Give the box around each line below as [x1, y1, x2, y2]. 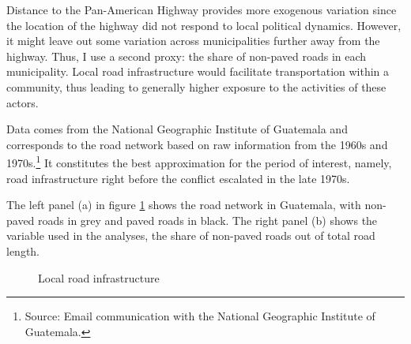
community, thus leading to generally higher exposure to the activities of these [6, 78, 386, 95]
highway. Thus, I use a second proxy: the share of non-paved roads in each [6, 47, 367, 64]
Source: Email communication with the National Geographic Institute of [25, 308, 375, 324]
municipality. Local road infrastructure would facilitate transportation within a [6, 63, 390, 80]
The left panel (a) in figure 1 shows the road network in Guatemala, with [6, 196, 361, 213]
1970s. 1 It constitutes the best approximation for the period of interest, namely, [6, 152, 392, 170]
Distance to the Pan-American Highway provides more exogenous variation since [6, 2, 397, 17]
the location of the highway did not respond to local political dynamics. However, [6, 17, 402, 33]
